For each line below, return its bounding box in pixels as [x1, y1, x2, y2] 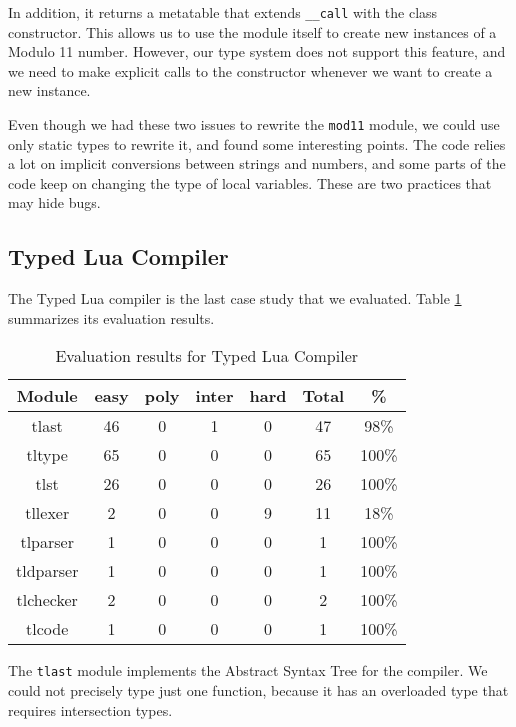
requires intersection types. [8, 699, 173, 720]
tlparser [20, 530, 74, 554]
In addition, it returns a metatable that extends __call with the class [8, 2, 438, 22]
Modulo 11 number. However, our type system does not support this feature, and [8, 41, 506, 62]
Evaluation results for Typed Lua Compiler [55, 344, 359, 368]
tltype [26, 443, 68, 467]
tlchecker [16, 588, 78, 612]
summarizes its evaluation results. [8, 307, 215, 328]
